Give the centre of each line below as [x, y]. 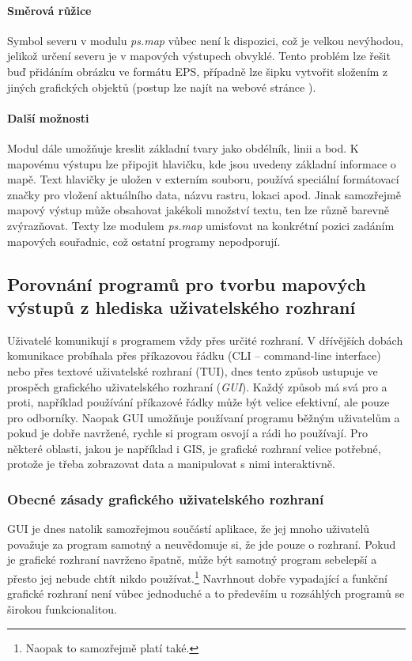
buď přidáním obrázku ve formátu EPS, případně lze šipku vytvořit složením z [198, 71]
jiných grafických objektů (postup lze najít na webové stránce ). [162, 87]
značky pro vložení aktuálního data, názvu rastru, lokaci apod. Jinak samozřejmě [204, 194]
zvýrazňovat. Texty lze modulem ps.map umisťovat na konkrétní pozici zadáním [201, 225]
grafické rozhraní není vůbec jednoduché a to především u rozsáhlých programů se [206, 593]
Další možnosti [48, 117]
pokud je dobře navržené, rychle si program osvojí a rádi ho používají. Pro [188, 433]
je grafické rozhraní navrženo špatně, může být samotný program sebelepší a [192, 559]
